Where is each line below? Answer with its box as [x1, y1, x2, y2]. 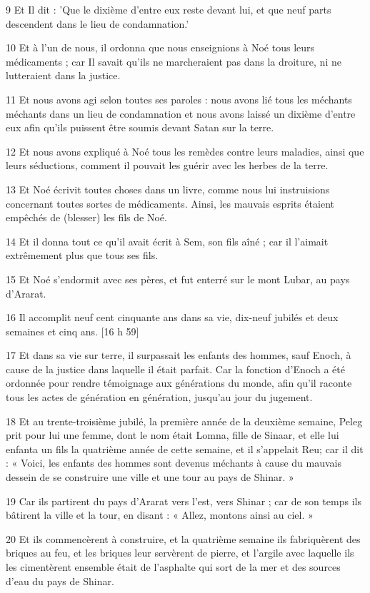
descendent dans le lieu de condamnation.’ [6, 16, 189, 31]
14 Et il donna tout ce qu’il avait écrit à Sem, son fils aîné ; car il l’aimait [6, 233, 329, 248]
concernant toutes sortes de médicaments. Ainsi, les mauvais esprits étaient [6, 196, 335, 211]
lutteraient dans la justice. [6, 68, 121, 83]
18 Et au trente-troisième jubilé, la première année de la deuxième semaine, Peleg [6, 413, 363, 428]
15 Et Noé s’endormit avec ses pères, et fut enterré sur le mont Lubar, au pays [6, 271, 350, 286]
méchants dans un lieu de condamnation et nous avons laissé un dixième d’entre [6, 106, 356, 121]
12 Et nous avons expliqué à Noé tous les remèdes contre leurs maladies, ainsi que [6, 143, 364, 158]
